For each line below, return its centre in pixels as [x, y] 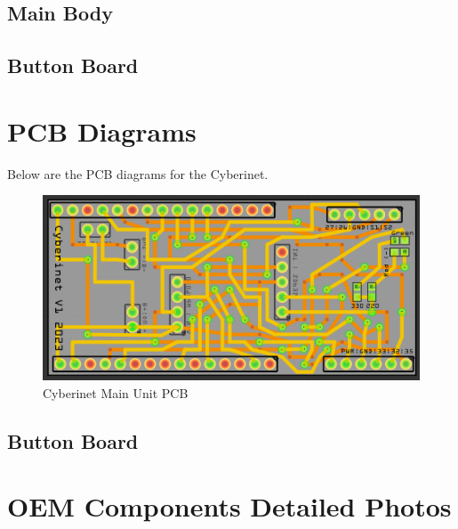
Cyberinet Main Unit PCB [116, 392]
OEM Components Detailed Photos [229, 506]
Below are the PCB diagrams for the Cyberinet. [138, 173]
